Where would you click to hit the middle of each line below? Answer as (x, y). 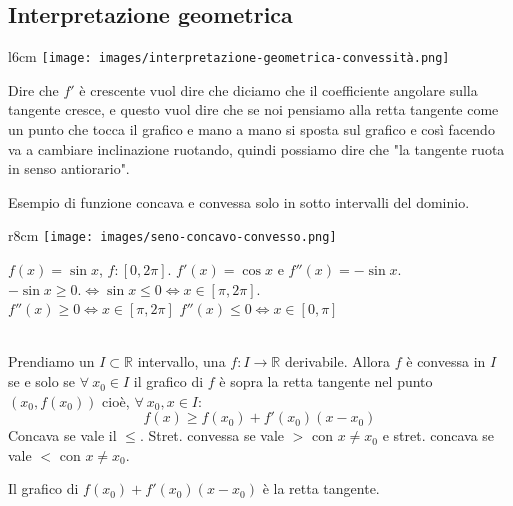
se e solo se (42, 381)
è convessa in (446, 361)
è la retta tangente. (321, 488)
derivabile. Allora (337, 361)
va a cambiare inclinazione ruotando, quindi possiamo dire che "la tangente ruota (256, 148)
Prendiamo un (51, 361)
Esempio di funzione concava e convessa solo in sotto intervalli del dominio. (239, 201)
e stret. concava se (438, 435)
